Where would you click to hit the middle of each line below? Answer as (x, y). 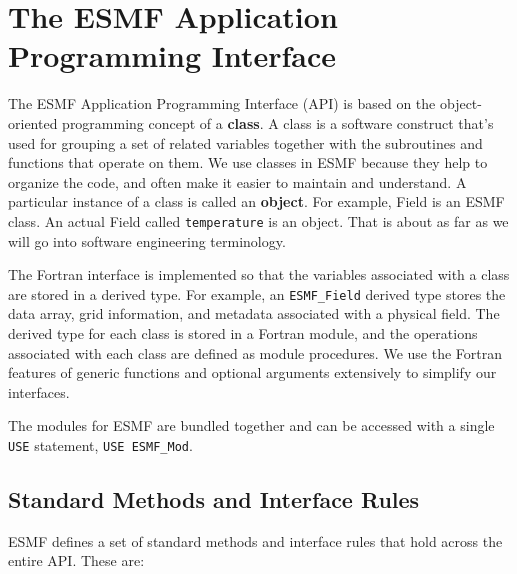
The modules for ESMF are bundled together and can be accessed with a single (251, 425)
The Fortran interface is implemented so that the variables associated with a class (259, 274)
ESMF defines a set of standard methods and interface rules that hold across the (255, 540)
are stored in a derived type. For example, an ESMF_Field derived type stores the (257, 293)
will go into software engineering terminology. (147, 240)
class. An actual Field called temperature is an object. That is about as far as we (258, 220)
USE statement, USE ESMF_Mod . (100, 444)
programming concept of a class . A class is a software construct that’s (278, 122)
